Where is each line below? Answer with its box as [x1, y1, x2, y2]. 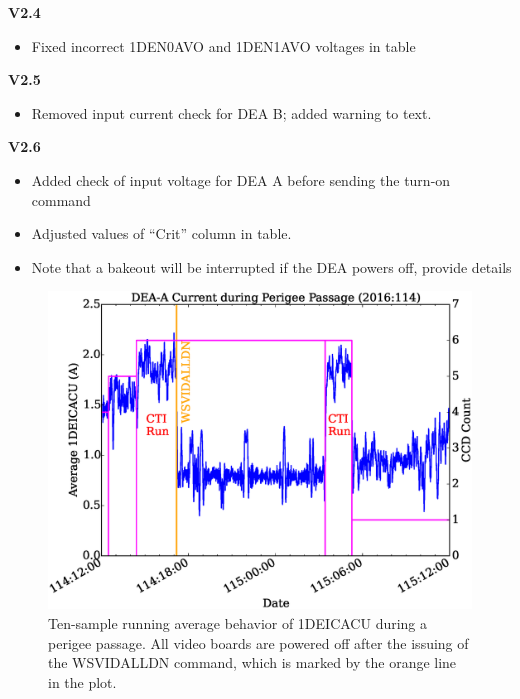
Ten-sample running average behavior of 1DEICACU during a [48, 612, 428, 633]
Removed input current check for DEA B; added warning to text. [31, 102, 432, 123]
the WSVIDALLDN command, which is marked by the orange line [48, 652, 457, 673]
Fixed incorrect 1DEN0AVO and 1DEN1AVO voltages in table [31, 35, 416, 56]
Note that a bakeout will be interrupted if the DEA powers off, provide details [31, 256, 512, 277]
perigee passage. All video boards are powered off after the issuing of [48, 632, 469, 653]
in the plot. [48, 671, 117, 692]
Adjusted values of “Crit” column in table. [31, 223, 292, 244]
